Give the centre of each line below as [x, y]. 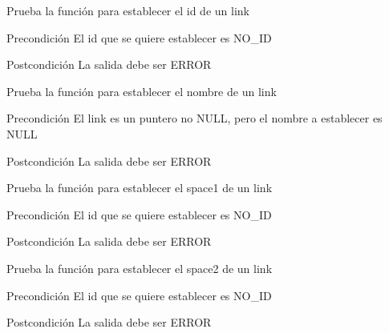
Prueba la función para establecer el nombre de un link [142, 91]
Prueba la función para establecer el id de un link [128, 10]
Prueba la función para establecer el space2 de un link [140, 268]
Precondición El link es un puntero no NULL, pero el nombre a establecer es [194, 118]
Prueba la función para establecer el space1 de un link [140, 188]
